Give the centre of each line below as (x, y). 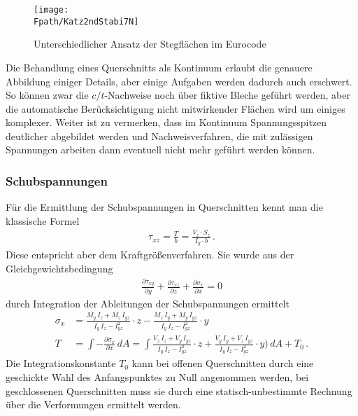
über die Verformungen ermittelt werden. (93, 404)
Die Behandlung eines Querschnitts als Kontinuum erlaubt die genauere (159, 67)
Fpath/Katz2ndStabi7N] (86, 21)
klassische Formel (43, 220)
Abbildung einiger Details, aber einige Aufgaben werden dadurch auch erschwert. (179, 81)
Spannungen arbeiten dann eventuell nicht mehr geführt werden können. (160, 150)
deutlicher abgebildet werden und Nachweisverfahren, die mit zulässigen (159, 136)
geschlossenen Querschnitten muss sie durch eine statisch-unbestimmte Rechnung (179, 390)
